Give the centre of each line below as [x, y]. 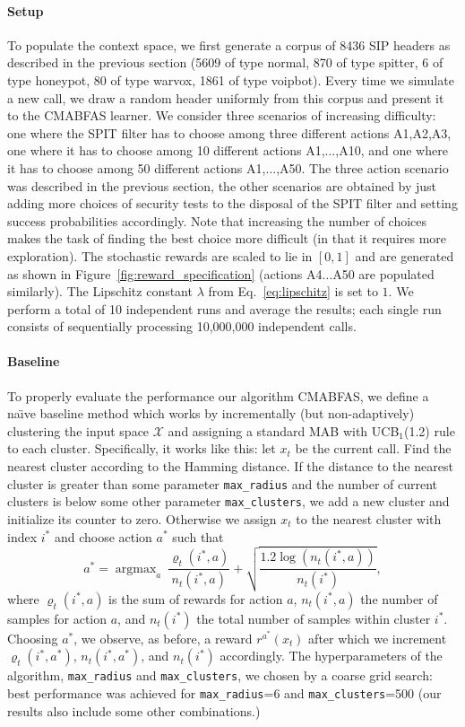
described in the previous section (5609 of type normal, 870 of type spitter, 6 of [225, 62]
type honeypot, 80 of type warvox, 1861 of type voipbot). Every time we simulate [231, 79]
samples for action [57, 618]
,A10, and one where [392, 150]
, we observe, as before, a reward [163, 638]
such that [198, 536]
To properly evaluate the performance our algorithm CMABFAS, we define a [218, 395]
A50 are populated [383, 273]
